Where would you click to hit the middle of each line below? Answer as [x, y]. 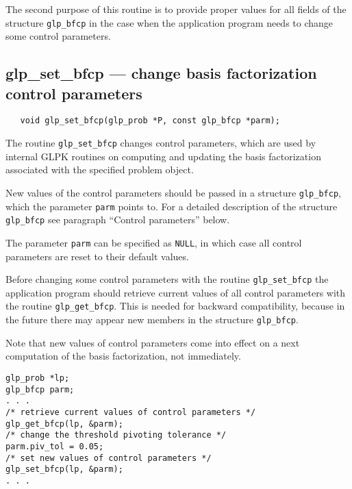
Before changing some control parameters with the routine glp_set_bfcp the [167, 279]
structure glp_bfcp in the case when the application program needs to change [169, 22]
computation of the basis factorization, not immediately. [123, 356]
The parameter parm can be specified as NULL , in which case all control [154, 242]
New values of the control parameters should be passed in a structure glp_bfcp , [173, 192]
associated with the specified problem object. [100, 170]
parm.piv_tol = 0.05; [55, 446]
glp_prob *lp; [38, 378]
